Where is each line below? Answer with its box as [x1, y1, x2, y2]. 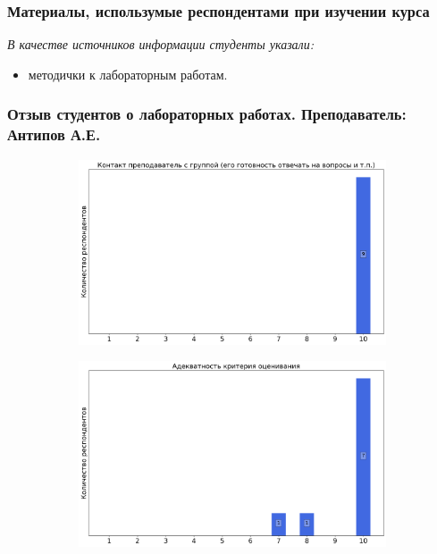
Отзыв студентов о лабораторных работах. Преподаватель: [7, 103, 407, 125]
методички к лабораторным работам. [28, 64, 228, 83]
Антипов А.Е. [7, 123, 101, 146]
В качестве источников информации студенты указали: [7, 35, 314, 54]
